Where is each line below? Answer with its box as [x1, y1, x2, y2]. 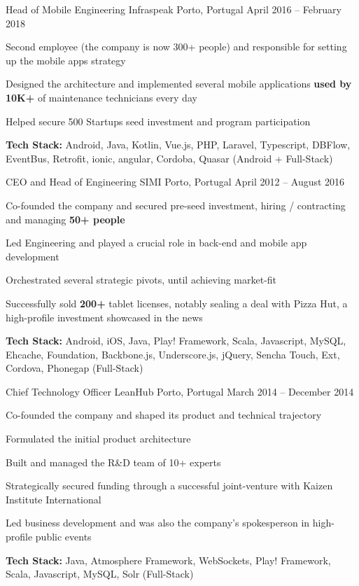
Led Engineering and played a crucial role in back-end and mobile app [6, 235, 307, 250]
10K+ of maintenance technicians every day [6, 90, 197, 104]
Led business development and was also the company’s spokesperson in [6, 515, 310, 530]
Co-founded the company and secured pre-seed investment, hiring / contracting [6, 197, 346, 212]
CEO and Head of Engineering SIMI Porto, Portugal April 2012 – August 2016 [6, 174, 345, 189]
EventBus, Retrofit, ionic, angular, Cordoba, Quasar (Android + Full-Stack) [6, 151, 333, 165]
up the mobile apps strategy [6, 53, 126, 67]
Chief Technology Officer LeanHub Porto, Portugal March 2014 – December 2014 [6, 384, 354, 398]
